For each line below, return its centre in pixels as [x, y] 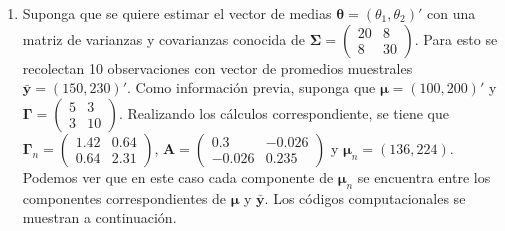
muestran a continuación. [99, 217]
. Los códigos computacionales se [365, 197]
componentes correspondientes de [124, 197]
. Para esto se [456, 38]
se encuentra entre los [424, 176]
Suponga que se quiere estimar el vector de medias [177, 13]
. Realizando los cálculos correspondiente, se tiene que [284, 112]
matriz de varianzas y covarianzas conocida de [163, 38]
